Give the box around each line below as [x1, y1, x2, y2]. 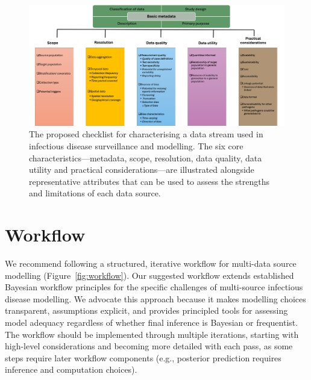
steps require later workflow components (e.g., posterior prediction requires [5, 351, 281, 364]
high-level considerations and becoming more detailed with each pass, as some [5, 340, 293, 352]
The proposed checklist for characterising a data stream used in [29, 128, 263, 140]
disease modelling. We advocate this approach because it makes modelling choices [5, 292, 306, 305]
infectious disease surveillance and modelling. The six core [29, 140, 243, 152]
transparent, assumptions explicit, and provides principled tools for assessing [5, 304, 288, 317]
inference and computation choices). [5, 363, 137, 376]
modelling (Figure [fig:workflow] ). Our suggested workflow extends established [5, 269, 294, 281]
